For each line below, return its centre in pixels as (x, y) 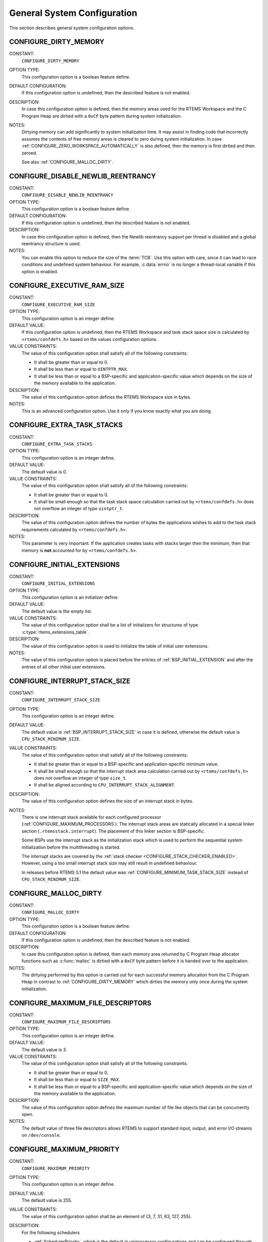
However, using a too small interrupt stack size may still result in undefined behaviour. (109, 863)
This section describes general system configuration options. (72, 28)
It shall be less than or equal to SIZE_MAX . (77, 1080)
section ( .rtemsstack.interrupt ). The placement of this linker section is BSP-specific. (113, 831)
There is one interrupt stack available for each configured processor (91, 817)
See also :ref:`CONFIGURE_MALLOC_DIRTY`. (67, 162)
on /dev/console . (41, 1135)
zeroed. (29, 153)
